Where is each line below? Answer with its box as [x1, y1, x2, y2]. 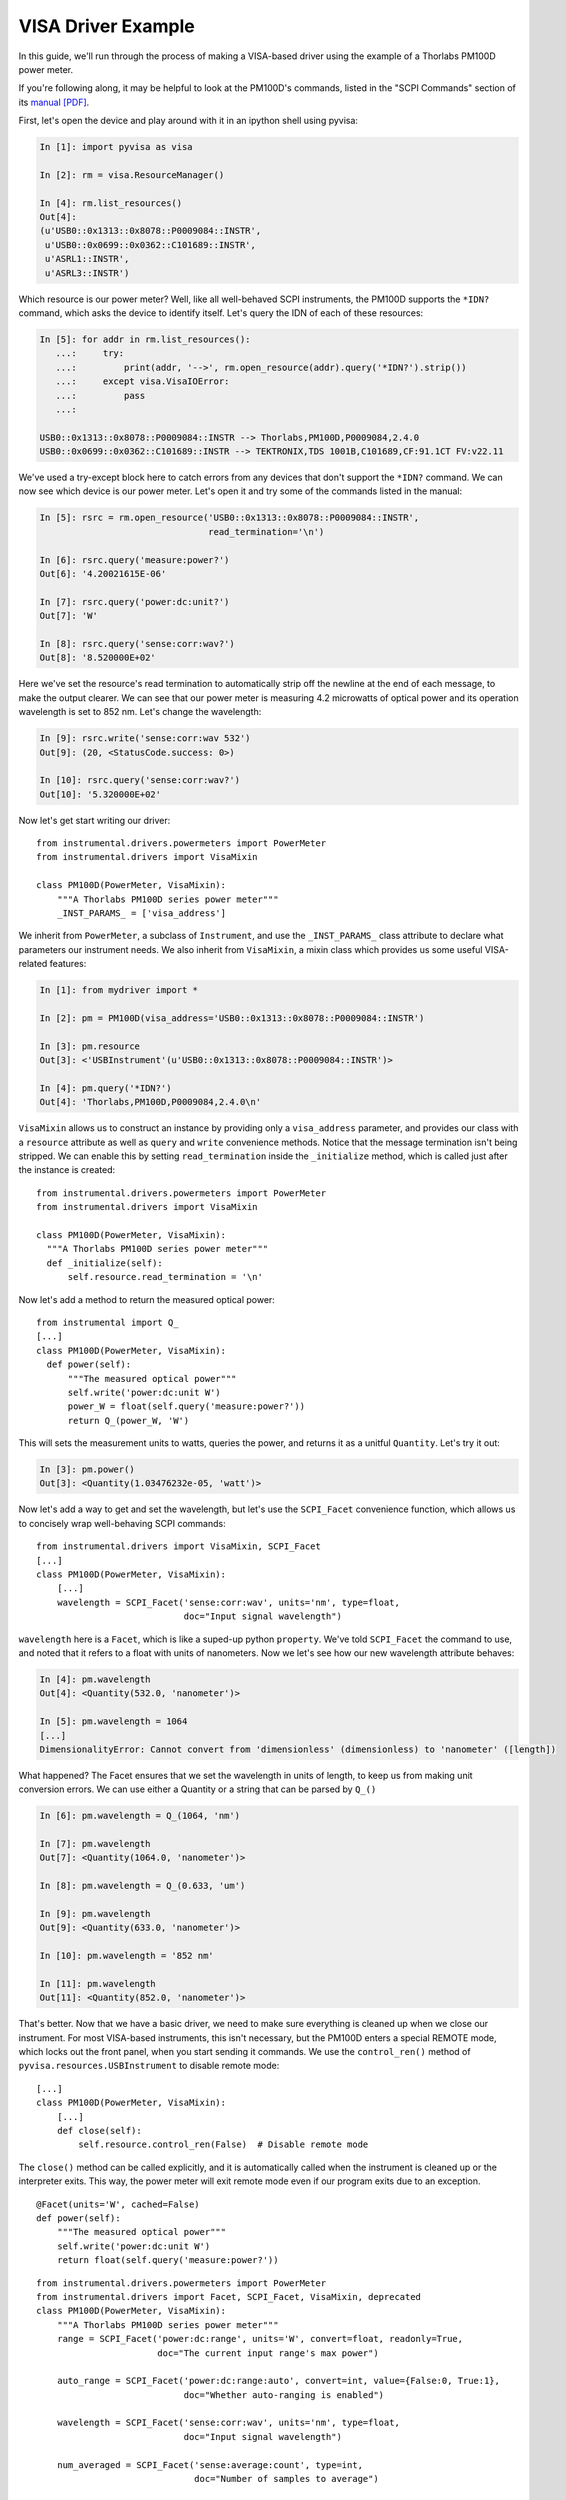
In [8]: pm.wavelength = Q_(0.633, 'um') [39, 1880, 246, 1892]
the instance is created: [18, 1164, 116, 1176]
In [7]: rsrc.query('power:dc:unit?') [39, 596, 230, 607]
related [18, 958, 48, 970]
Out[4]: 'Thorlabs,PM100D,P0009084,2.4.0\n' [39, 1096, 262, 1108]
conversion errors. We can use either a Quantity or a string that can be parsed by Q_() [18, 1783, 377, 1795]
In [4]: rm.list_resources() [39, 197, 183, 209]
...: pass [55, 390, 146, 401]
